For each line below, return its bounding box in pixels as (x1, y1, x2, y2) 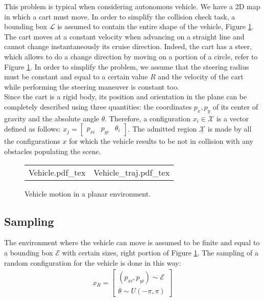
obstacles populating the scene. (4, 145, 101, 156)
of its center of (212, 101, 258, 112)
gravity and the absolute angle (4, 113, 100, 123)
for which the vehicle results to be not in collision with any (69, 136, 253, 146)
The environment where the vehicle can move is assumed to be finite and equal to (4, 237, 260, 248)
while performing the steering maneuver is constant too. (4, 81, 179, 92)
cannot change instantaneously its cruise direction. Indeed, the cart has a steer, (4, 41, 252, 52)
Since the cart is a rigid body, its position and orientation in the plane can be (4, 91, 247, 102)
